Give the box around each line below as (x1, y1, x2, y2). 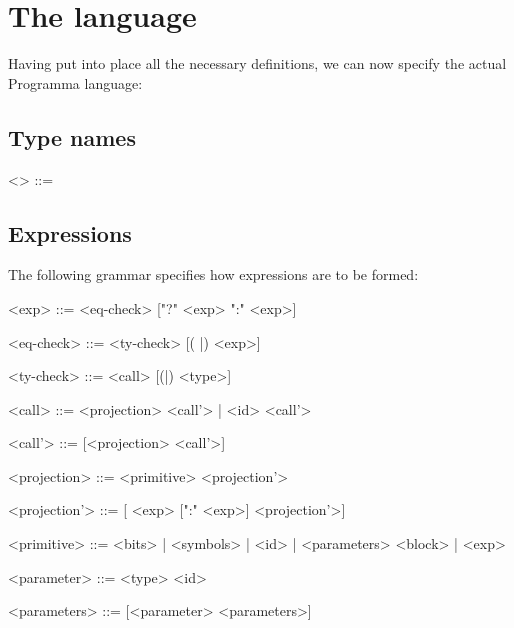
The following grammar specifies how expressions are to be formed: (8, 264, 419, 285)
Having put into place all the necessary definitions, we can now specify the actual (8, 53, 507, 74)
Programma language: (8, 72, 143, 93)
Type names (8, 121, 136, 152)
